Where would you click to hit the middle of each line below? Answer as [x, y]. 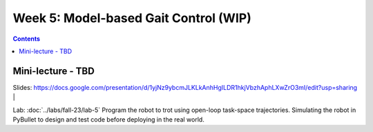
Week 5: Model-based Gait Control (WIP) [132, 18]
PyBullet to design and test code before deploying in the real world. [109, 120]
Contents [27, 39]
